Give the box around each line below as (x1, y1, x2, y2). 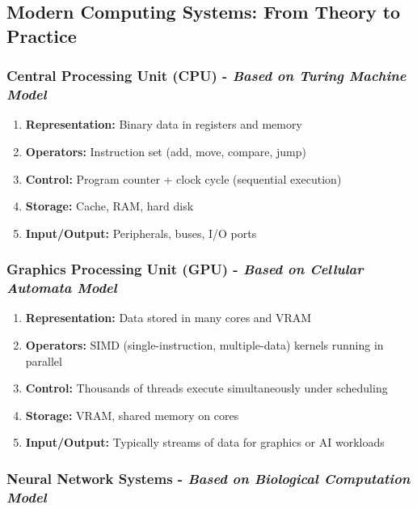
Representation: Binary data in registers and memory (25, 116, 302, 133)
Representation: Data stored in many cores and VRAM (25, 309, 312, 326)
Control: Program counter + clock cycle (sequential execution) (25, 170, 342, 187)
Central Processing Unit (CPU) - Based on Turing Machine (6, 66, 406, 86)
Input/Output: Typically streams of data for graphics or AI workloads (25, 434, 385, 451)
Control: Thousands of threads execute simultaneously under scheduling (25, 380, 388, 397)
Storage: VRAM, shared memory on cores (25, 406, 239, 423)
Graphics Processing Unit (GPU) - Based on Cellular (6, 259, 364, 279)
